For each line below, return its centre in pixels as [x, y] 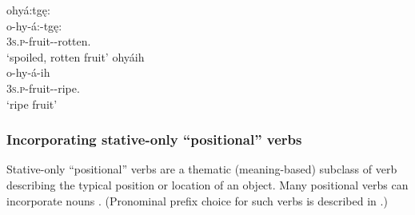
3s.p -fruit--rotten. [49, 41]
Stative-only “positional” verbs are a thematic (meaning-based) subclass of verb [202, 169]
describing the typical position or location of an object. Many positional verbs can [207, 184]
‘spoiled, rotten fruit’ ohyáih [76, 56]
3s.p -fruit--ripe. [43, 88]
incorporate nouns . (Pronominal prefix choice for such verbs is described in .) [197, 200]
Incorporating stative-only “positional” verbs [154, 139]
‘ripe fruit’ [32, 104]
